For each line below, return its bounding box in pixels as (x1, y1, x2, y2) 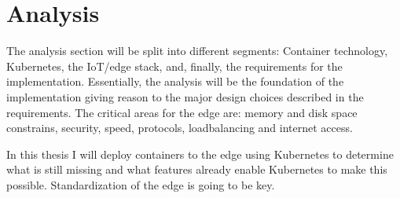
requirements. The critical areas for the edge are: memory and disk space (6, 104, 358, 120)
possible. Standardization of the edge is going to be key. (6, 176, 275, 192)
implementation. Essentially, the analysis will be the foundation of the (6, 73, 344, 90)
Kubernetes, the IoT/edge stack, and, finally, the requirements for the (6, 57, 343, 74)
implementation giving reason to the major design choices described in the (6, 88, 364, 104)
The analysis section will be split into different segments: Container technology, (6, 42, 388, 59)
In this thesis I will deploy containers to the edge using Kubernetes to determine (6, 145, 394, 162)
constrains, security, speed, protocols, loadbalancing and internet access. (6, 119, 353, 136)
